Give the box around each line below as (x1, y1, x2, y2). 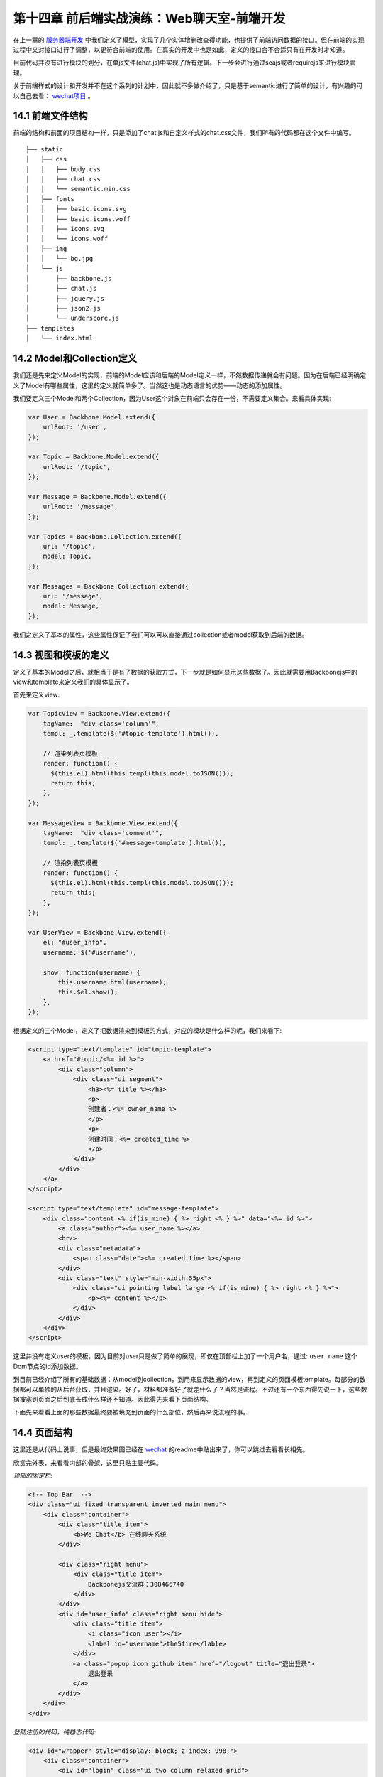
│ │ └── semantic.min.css (26, 185, 131, 193)
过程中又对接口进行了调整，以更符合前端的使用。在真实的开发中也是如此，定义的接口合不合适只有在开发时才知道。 (13, 45, 349, 53)
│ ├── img (26, 245, 67, 252)
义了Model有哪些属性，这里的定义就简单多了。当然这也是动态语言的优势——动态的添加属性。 (13, 381, 287, 390)
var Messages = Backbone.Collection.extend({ (28, 582, 189, 590)
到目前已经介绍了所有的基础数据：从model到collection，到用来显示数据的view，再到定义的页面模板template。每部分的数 (13, 1375, 366, 1384)
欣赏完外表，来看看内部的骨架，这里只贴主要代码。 (13, 1458, 162, 1467)
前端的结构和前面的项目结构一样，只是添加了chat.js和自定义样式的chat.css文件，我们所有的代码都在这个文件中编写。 (13, 129, 356, 137)
